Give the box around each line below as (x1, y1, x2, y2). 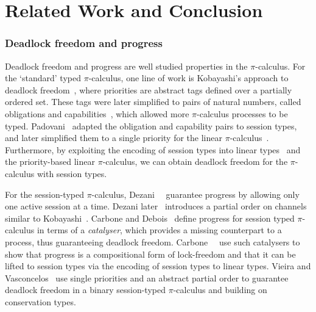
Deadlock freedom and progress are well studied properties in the (5, 59, 248, 72)
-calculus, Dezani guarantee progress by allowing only (91, 187, 300, 200)
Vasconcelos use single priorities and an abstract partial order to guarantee (5, 271, 289, 284)
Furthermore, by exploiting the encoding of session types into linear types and (5, 143, 301, 156)
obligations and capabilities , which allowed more (5, 107, 189, 120)
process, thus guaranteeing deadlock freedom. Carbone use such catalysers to (5, 235, 300, 248)
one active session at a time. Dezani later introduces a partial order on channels (5, 200, 307, 212)
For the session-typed (5, 187, 84, 200)
